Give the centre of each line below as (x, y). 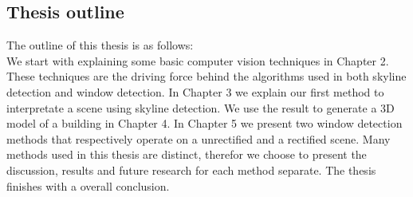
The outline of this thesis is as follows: (100, 45)
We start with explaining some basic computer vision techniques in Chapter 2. (198, 60)
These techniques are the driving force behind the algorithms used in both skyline (206, 76)
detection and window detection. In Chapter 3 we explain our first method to (195, 91)
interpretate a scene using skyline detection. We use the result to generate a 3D (201, 107)
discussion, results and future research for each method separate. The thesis (191, 169)
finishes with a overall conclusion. (88, 185)
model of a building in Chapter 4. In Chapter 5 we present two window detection (205, 123)
